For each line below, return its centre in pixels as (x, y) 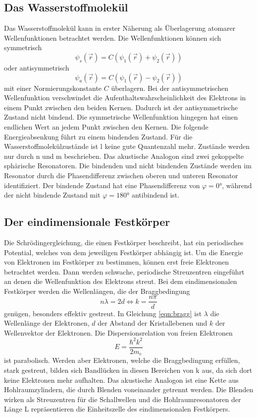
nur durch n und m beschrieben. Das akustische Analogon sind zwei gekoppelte (124, 156)
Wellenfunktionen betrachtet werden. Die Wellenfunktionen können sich (113, 37)
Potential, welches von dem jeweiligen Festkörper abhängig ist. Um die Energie (124, 252)
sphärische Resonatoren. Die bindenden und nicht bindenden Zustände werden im (128, 166)
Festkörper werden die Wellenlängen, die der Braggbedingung (97, 291)
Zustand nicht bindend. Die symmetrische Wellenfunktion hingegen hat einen (121, 117)
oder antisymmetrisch (37, 67)
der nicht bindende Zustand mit (52, 195)
